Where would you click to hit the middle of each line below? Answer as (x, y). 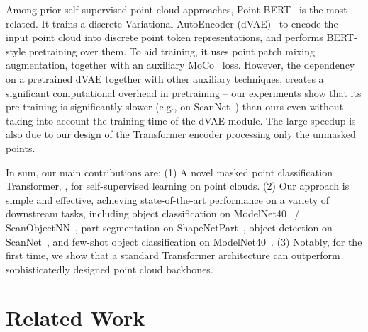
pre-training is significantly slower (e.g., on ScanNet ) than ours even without (175, 107)
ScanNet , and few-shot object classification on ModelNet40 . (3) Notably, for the (184, 241)
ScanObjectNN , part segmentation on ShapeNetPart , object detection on (169, 227)
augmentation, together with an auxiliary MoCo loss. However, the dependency (180, 65)
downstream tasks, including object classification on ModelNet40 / (153, 213)
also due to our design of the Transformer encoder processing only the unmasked (181, 134)
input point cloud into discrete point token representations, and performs (165, 37)
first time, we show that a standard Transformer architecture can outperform (173, 255)
